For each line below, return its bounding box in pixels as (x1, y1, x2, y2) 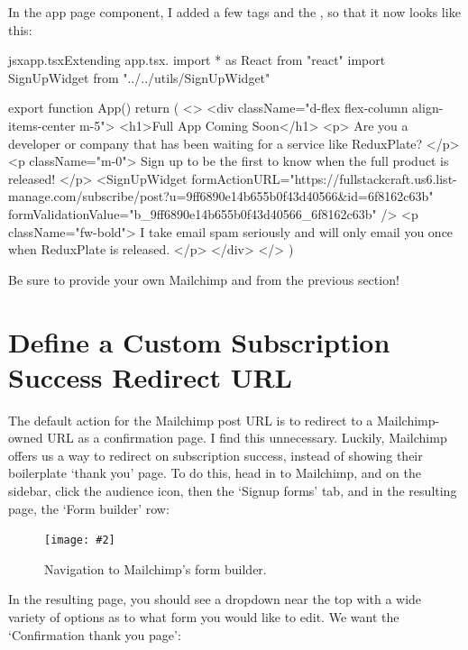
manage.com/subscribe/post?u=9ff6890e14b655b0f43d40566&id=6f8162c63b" (8, 187, 434, 206)
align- (412, 98, 444, 117)
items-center (8, 115, 76, 134)
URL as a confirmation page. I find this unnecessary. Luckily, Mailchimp (47, 428, 447, 447)
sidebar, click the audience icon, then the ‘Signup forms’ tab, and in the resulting (8, 481, 457, 499)
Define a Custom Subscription (8, 323, 390, 360)
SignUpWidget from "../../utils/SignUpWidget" (8, 68, 271, 87)
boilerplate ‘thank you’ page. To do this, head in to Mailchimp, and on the (8, 463, 421, 482)
